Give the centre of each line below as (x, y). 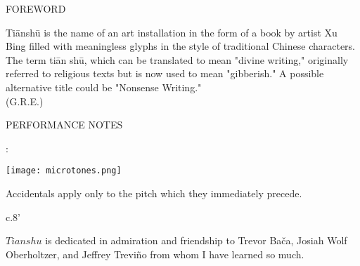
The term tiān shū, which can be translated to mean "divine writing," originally (177, 59)
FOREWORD (36, 8)
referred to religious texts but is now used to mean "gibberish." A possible (165, 73)
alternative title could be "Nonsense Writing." (104, 87)
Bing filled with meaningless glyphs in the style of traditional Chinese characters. (180, 46)
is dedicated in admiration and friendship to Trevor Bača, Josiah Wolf (196, 240)
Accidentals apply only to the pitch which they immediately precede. (154, 193)
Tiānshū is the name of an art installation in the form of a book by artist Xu (172, 32)
